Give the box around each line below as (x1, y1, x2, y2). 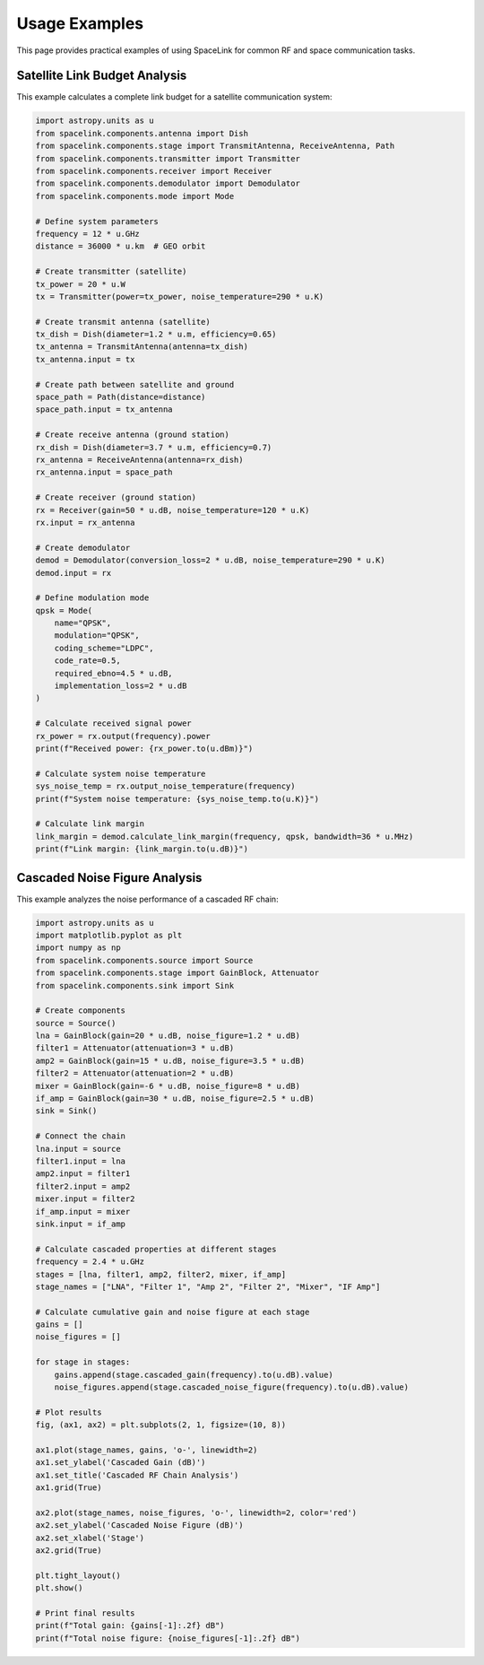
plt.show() (35, 1583, 83, 1593)
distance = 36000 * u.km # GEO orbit (35, 241, 206, 251)
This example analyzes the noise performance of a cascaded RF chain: (16, 894, 279, 904)
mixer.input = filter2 (35, 1194, 135, 1204)
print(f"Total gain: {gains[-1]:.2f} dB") (35, 1620, 225, 1631)
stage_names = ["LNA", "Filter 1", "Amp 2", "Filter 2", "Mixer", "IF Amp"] (35, 1281, 381, 1292)
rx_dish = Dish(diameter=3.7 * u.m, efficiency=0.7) (35, 442, 272, 452)
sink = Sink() (35, 1106, 98, 1116)
